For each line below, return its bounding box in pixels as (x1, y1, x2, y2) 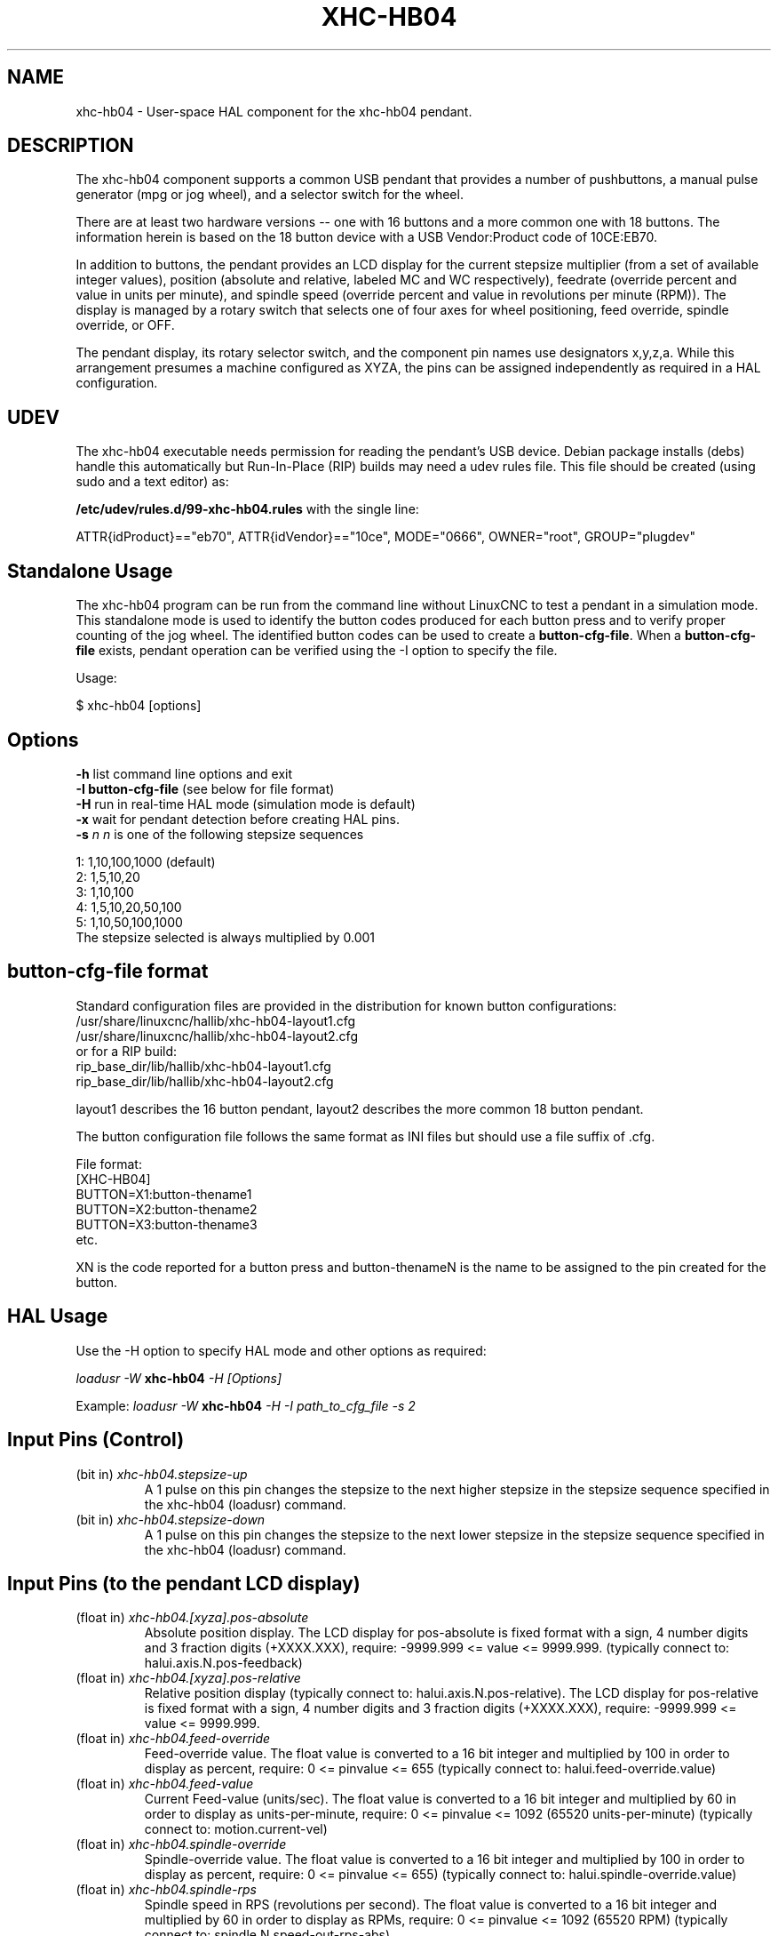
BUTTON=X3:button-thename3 (75, 1216, 258, 1232)
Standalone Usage (7, 559, 173, 582)
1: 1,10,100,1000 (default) (75, 853, 216, 869)
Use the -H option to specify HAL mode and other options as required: (75, 1342, 487, 1358)
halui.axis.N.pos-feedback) (144, 1655, 303, 1671)
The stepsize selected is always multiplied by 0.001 (75, 929, 376, 945)
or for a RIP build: (75, 1043, 178, 1059)
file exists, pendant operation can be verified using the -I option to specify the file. (75, 643, 558, 659)
